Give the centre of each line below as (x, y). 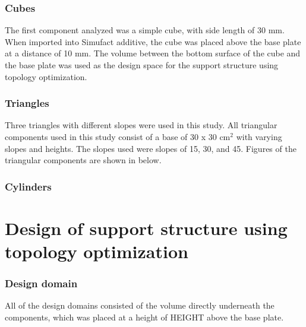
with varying (259, 136)
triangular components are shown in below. (83, 160)
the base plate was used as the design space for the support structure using (142, 65)
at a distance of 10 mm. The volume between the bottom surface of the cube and (153, 53)
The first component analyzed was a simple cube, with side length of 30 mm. (145, 30)
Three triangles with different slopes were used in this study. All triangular (141, 125)
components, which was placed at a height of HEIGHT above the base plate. (144, 317)
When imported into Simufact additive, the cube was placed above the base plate (153, 41)
